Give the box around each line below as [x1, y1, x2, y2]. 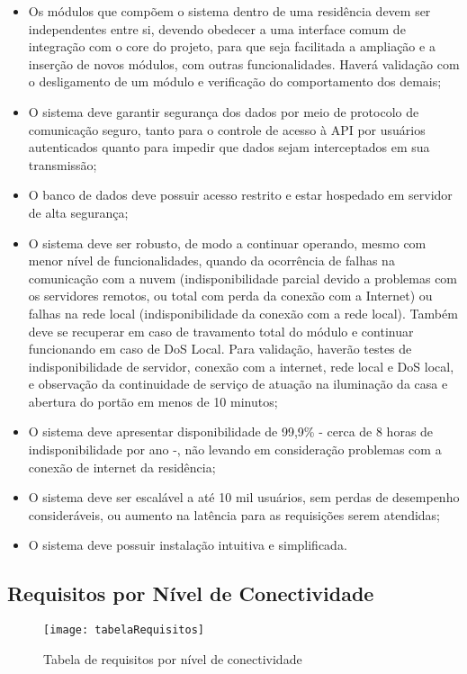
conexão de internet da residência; [28, 457, 216, 476]
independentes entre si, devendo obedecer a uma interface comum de [28, 19, 406, 38]
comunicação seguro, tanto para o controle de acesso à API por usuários [28, 120, 426, 139]
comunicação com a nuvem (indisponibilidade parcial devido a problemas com [28, 268, 458, 287]
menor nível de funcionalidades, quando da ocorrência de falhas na [28, 251, 395, 270]
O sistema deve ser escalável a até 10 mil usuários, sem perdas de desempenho [28, 488, 460, 507]
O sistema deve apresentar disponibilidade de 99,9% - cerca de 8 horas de [28, 422, 434, 441]
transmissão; [28, 155, 97, 174]
